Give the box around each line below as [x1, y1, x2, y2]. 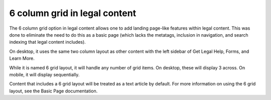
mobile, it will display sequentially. [9, 71, 80, 77]
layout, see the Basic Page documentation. [9, 88, 98, 94]
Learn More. [9, 55, 35, 61]
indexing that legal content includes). [9, 39, 86, 45]
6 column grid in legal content [9, 8, 137, 19]
